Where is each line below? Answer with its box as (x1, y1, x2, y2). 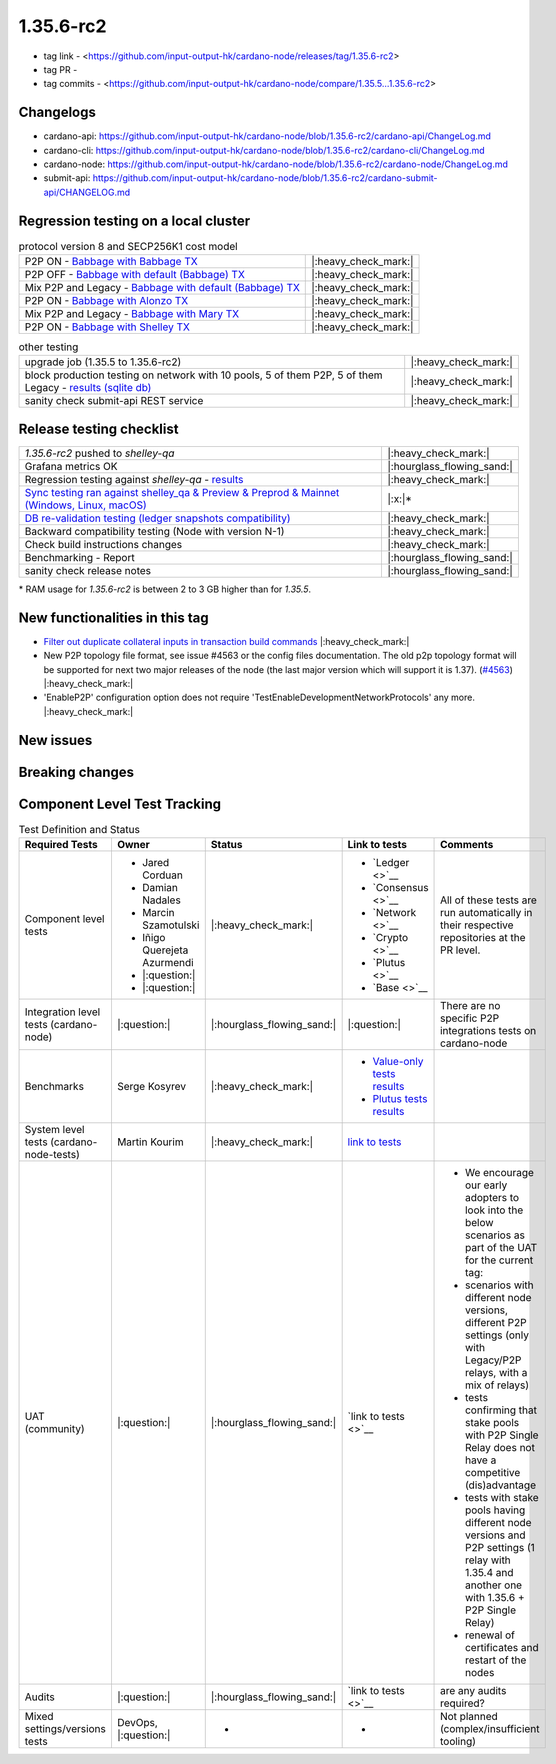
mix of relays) (465, 1378, 530, 1392)
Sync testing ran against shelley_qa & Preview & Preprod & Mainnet (24, 485, 340, 499)
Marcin (141, 906, 175, 920)
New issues (18, 731, 93, 749)
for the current (465, 1253, 534, 1267)
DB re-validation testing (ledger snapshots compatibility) (24, 511, 291, 525)
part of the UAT (465, 1241, 538, 1255)
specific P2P (440, 1011, 500, 1025)
